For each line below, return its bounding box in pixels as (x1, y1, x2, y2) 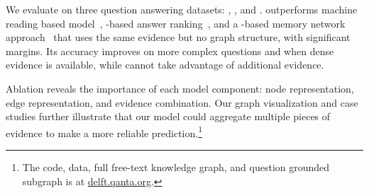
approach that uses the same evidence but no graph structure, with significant (6, 30, 351, 45)
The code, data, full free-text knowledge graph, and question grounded (22, 160, 330, 174)
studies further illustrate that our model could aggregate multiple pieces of (6, 109, 331, 124)
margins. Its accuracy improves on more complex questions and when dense (6, 43, 334, 58)
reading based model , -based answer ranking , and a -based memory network (6, 16, 346, 30)
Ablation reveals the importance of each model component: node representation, (6, 81, 354, 95)
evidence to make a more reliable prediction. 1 (6, 123, 202, 140)
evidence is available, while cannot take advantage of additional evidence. (6, 57, 324, 72)
